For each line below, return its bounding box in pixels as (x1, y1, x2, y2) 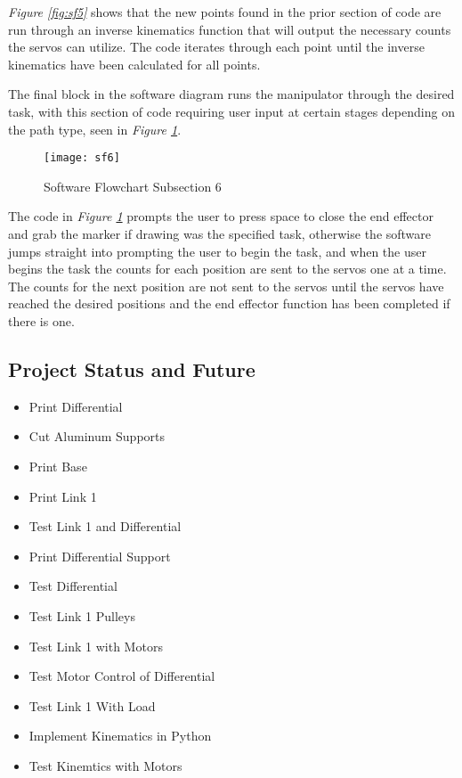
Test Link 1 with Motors (28, 636, 163, 655)
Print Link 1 (28, 487, 97, 505)
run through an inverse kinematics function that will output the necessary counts (8, 20, 451, 38)
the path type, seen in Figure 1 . (8, 119, 182, 138)
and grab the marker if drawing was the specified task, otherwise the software (8, 225, 432, 242)
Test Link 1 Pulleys (28, 606, 135, 625)
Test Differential (28, 577, 118, 595)
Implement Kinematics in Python (28, 726, 212, 745)
